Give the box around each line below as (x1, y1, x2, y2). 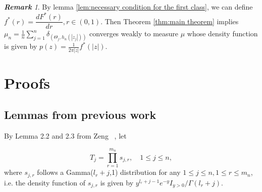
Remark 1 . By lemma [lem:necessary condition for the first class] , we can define (4, 2, 253, 12)
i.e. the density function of (4, 177, 86, 187)
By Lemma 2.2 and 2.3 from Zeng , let (4, 131, 127, 141)
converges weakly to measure (89, 28, 179, 39)
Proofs (4, 72, 50, 93)
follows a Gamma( (37, 167, 93, 177)
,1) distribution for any (110, 167, 181, 177)
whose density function (187, 28, 258, 39)
